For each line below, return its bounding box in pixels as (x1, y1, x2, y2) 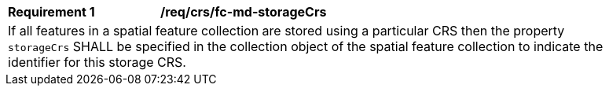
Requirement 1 (8, 4, 95, 20)
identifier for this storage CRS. (8, 54, 186, 70)
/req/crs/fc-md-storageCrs (160, 4, 327, 20)
